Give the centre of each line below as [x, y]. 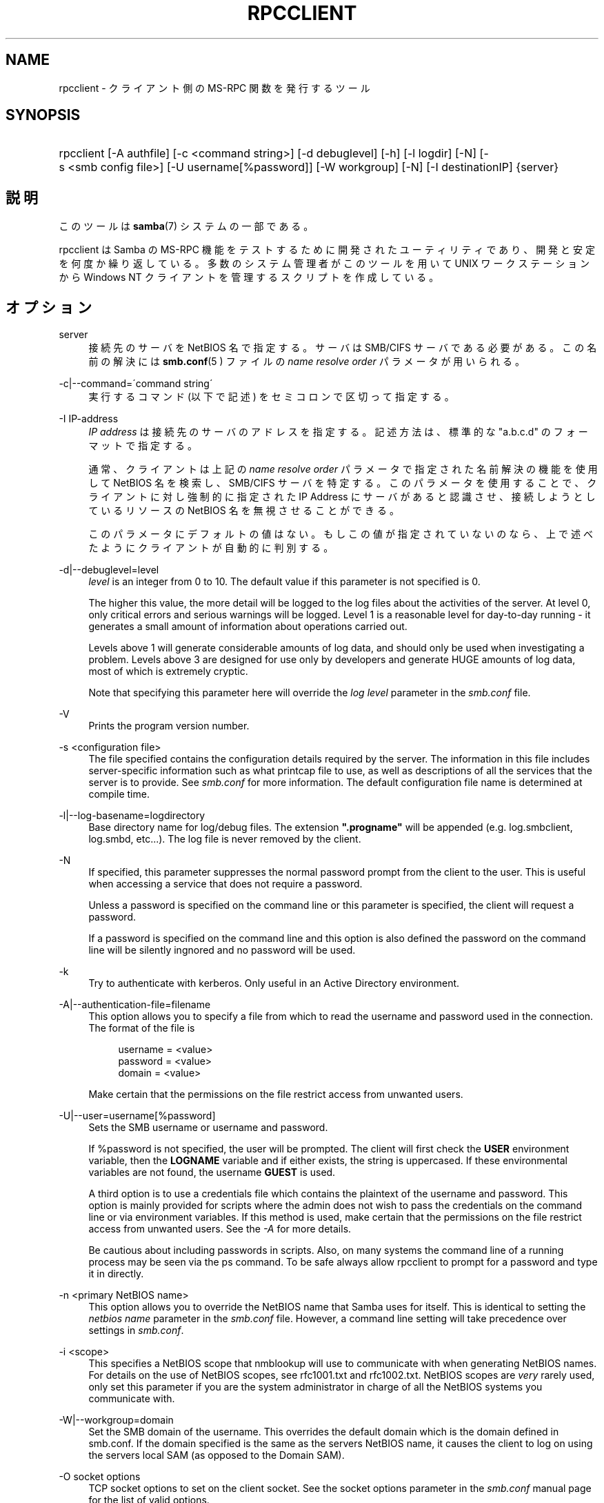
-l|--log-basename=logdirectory [132, 816]
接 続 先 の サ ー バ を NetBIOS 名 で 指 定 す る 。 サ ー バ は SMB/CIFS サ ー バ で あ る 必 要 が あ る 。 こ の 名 [343, 348]
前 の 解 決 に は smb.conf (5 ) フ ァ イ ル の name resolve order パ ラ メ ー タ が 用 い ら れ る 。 [307, 362]
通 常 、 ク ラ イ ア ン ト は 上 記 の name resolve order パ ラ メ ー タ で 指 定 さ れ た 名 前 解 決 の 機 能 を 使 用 [343, 469]
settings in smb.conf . [136, 1330]
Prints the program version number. [169, 726]
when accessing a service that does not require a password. [225, 884]
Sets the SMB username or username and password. [208, 1128]
